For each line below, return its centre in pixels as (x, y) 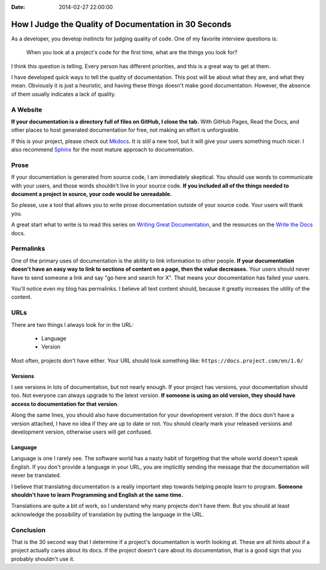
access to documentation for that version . (65, 404)
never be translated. (36, 475)
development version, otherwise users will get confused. (81, 432)
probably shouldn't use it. (43, 559)
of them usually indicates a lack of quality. (63, 94)
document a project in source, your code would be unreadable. (91, 194)
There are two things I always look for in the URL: (72, 325)
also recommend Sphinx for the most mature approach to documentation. (103, 150)
